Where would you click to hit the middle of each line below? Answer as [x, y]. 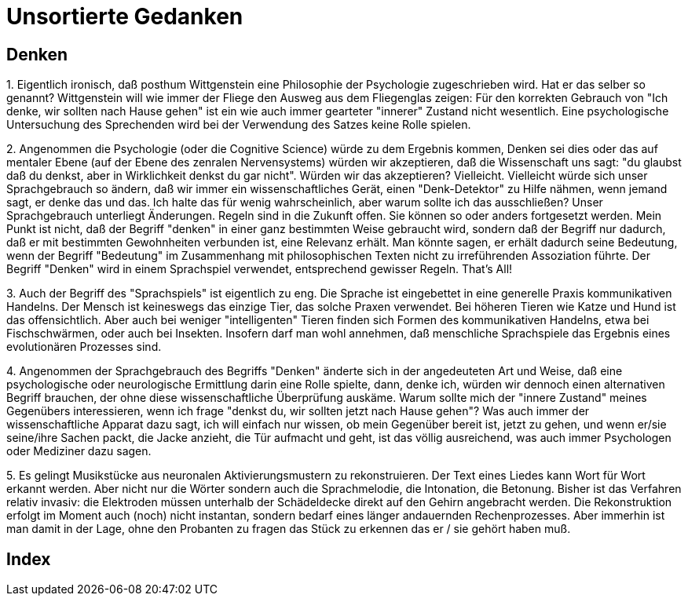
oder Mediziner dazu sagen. [79, 451]
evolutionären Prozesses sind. [84, 347]
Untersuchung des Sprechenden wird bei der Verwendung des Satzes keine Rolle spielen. [239, 125]
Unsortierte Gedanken [125, 16]
